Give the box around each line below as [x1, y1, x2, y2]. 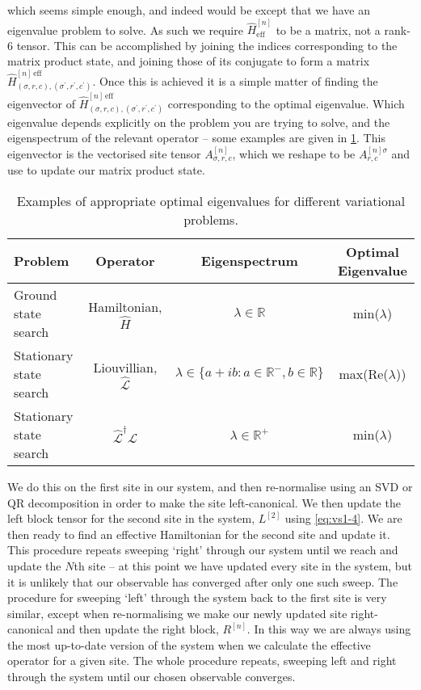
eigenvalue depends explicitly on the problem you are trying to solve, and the [7, 113, 390, 130]
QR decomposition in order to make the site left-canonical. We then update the [7, 494, 401, 511]
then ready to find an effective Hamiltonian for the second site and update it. [7, 525, 390, 542]
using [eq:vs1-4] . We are [284, 510, 402, 527]
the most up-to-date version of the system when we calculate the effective [7, 636, 371, 653]
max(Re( [339, 364, 389, 383]
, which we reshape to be [232, 145, 356, 162]
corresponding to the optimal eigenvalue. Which [167, 95, 405, 111]
